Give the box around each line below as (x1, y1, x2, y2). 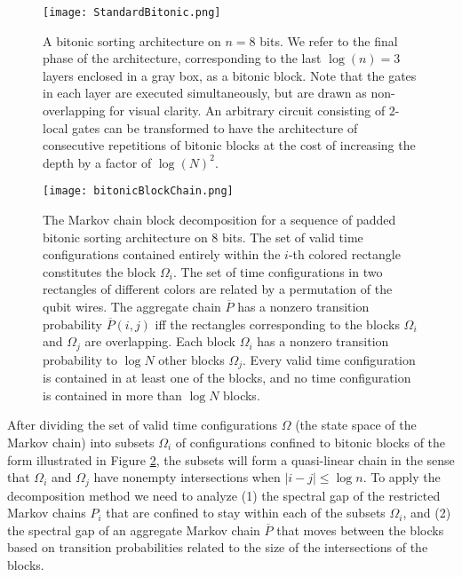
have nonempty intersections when (93, 468, 281, 486)
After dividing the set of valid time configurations (7, 415, 277, 434)
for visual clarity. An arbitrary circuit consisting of (109, 101, 386, 120)
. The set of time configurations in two (172, 262, 383, 281)
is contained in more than (43, 385, 182, 404)
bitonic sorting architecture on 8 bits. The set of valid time (43, 227, 363, 246)
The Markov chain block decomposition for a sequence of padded (43, 210, 396, 229)
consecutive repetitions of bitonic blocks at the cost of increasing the (43, 136, 416, 154)
